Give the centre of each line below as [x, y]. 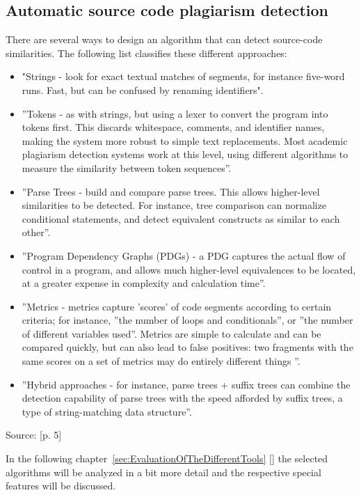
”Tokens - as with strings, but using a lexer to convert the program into [175, 113]
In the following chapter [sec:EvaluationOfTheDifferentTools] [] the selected [167, 458]
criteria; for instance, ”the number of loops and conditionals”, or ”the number [187, 320]
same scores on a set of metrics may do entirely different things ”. [161, 361]
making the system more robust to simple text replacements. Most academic [185, 140]
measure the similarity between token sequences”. [127, 167]
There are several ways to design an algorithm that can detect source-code [164, 39]
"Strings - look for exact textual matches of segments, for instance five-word [183, 76]
